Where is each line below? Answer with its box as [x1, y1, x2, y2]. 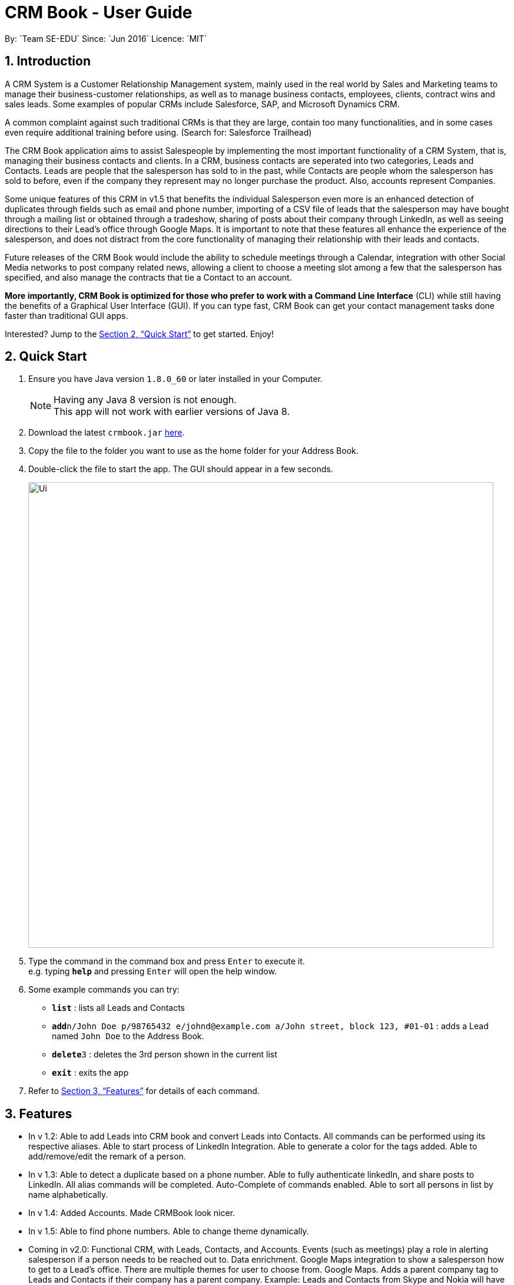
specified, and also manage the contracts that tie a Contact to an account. [5, 272, 292, 282]
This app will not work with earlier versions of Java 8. [54, 406, 290, 418]
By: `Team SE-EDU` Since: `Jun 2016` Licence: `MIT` [5, 33, 207, 44]
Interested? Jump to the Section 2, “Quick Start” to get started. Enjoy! [5, 328, 274, 339]
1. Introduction [5, 54, 91, 69]
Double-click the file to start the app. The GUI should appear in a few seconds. [28, 464, 333, 475]
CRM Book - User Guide [5, 2, 193, 22]
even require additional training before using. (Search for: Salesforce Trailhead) [5, 127, 312, 137]
